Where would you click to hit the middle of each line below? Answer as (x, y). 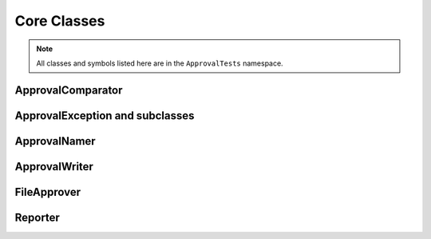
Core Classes (60, 21)
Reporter (37, 217)
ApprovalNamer (55, 141)
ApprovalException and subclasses (105, 116)
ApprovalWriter (54, 167)
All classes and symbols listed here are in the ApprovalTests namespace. (160, 63)
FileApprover (48, 192)
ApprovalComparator (69, 90)
